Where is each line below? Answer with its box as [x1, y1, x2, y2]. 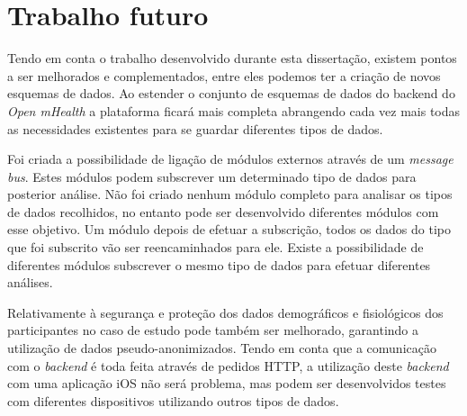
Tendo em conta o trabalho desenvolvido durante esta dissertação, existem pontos [7, 49, 457, 68]
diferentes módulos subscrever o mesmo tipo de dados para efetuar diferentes [7, 255, 431, 274]
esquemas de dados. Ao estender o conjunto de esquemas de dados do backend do [7, 84, 455, 103]
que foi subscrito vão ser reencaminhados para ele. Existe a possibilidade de [7, 238, 424, 257]
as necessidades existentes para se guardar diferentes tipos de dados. [7, 119, 383, 138]
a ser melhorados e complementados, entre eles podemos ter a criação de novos [7, 66, 441, 85]
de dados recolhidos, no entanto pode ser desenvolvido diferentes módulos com [7, 202, 439, 221]
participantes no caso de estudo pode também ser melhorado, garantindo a [7, 321, 419, 339]
